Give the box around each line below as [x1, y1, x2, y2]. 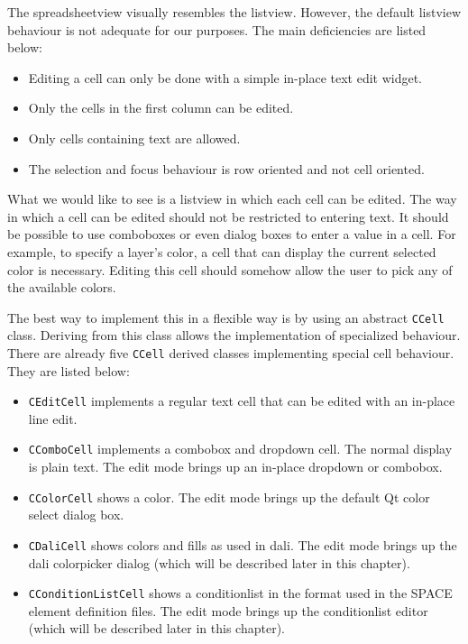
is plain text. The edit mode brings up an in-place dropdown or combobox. [28, 457, 443, 476]
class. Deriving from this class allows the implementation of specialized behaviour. [7, 326, 461, 345]
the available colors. [7, 278, 116, 297]
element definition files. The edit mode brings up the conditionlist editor [28, 601, 428, 620]
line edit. [28, 409, 78, 428]
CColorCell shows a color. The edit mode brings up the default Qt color [28, 487, 430, 506]
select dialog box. [28, 505, 124, 524]
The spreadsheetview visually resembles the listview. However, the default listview [7, 3, 462, 21]
